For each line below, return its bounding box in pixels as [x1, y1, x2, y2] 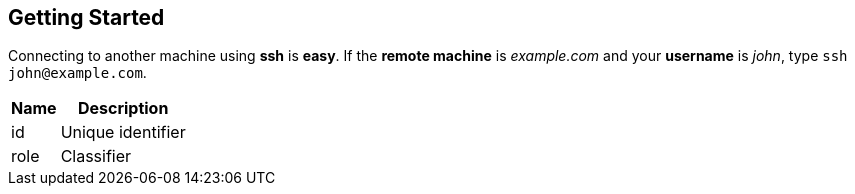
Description [77, 98, 169, 119]
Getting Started [8, 5, 165, 30]
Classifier [60, 146, 132, 167]
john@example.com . [8, 64, 147, 82]
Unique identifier [60, 122, 186, 143]
